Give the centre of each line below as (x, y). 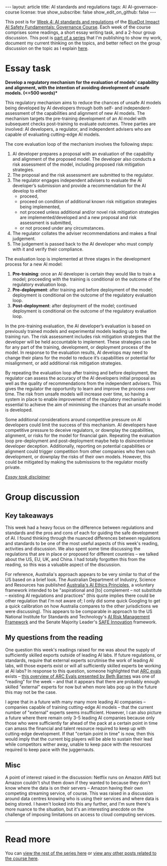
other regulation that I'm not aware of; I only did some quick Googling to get (83, 600)
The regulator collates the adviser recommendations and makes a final (84, 233)
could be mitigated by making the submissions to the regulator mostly (77, 462)
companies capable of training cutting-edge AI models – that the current (79, 707)
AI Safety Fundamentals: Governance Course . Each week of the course (78, 27)
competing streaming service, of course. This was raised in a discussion (79, 793)
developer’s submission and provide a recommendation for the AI (79, 185)
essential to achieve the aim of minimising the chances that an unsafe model (83, 404)
